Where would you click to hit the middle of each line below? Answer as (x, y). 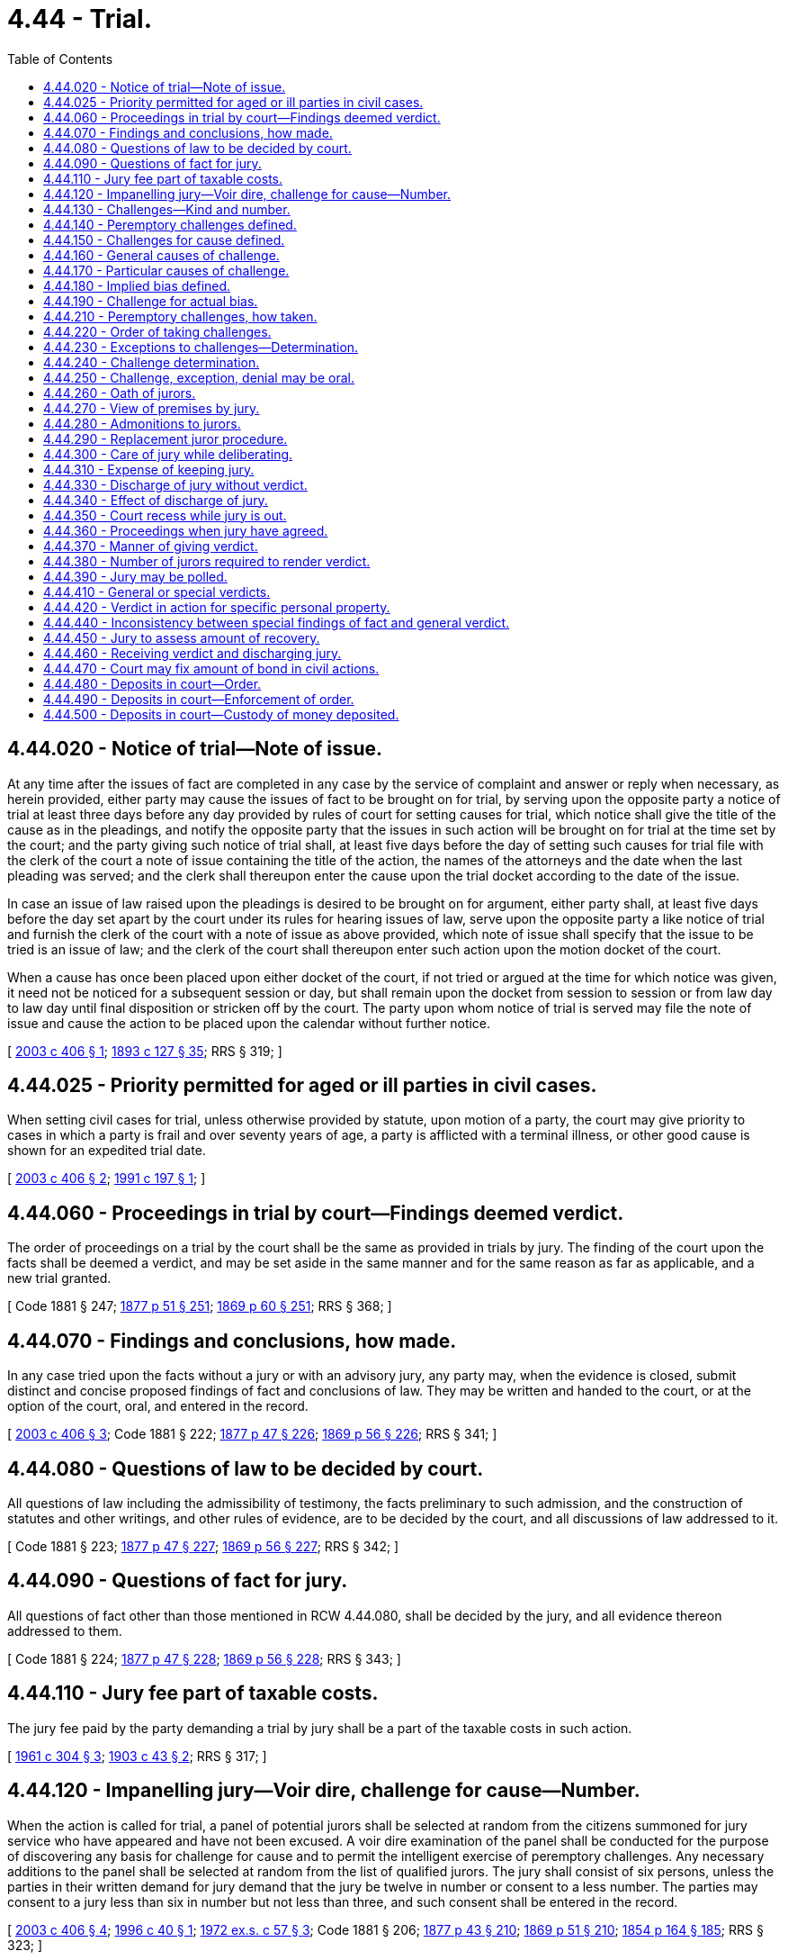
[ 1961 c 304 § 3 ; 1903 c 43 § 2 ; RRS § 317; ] (137, 1756)
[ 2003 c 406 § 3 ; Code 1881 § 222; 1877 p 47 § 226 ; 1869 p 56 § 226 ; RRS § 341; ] (252, 1434)
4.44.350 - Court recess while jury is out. (165, 515)
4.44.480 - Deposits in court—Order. (152, 683)
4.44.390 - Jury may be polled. (135, 576)
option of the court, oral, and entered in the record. (158, 1406)
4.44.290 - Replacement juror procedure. (166, 438)
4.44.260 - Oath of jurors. (120, 393)
